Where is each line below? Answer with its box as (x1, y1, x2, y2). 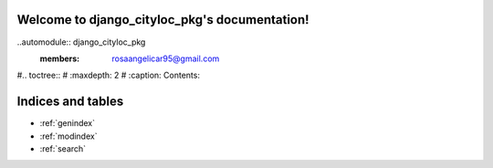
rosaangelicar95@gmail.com (111, 53, 220, 64)
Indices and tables (16, 94, 124, 110)
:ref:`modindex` (39, 131, 98, 142)
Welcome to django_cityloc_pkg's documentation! (16, 12, 309, 27)
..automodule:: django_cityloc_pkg (16, 37, 146, 47)
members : (39, 53, 80, 64)
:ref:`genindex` (39, 118, 96, 129)
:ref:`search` (39, 142, 87, 154)
